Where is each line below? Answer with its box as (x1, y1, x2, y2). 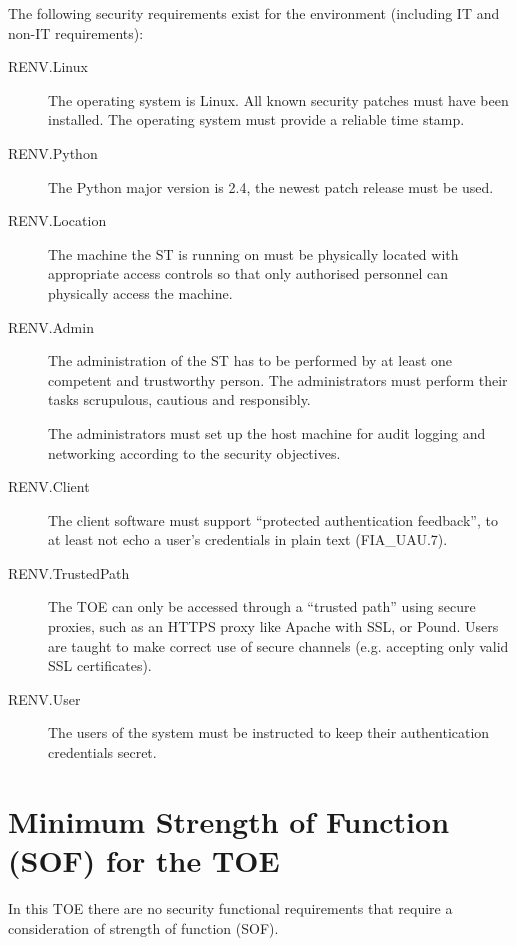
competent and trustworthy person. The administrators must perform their (48, 369, 508, 390)
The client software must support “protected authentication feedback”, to (48, 509, 498, 530)
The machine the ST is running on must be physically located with (48, 243, 459, 264)
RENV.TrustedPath (8, 562, 130, 583)
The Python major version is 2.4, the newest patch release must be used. (48, 176, 494, 197)
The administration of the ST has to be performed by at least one (48, 350, 453, 371)
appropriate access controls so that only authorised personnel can (48, 263, 449, 284)
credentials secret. (48, 742, 157, 763)
